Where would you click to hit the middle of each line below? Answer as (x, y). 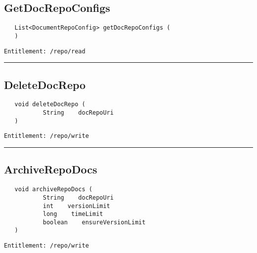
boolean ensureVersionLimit (94, 222)
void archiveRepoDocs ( (53, 190)
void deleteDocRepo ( (50, 105)
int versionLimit (76, 206)
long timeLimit (73, 214)
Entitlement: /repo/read (45, 51)
